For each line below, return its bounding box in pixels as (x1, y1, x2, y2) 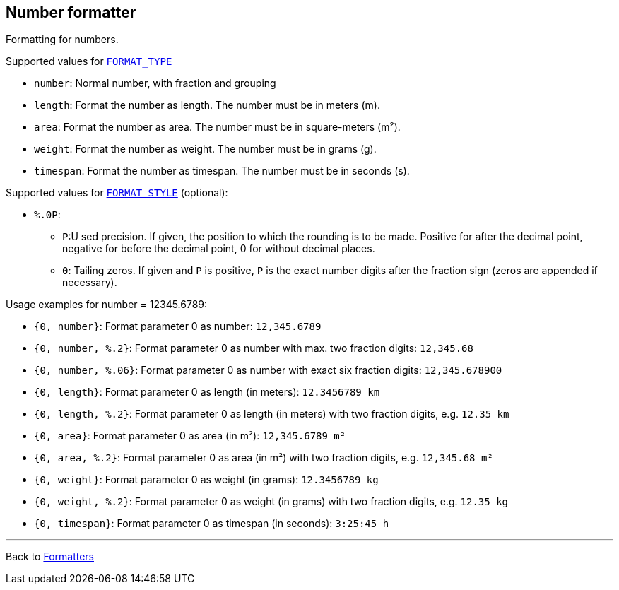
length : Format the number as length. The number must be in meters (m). (34, 99, 380, 112)
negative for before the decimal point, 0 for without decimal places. (62, 242, 375, 255)
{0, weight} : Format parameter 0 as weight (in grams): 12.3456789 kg (34, 473, 379, 486)
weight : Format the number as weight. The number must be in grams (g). (34, 143, 377, 155)
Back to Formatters (6, 550, 94, 563)
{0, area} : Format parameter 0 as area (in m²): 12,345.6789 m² (34, 430, 346, 442)
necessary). (62, 276, 117, 289)
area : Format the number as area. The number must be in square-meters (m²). (34, 121, 401, 134)
